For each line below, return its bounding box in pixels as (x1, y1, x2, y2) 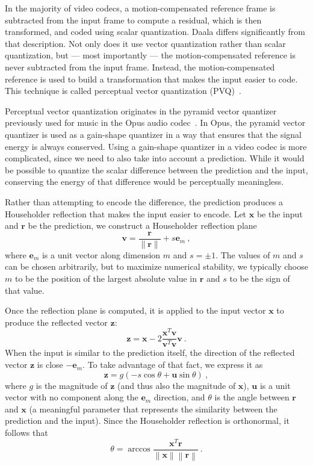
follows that (5, 426, 48, 439)
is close (37, 358, 63, 371)
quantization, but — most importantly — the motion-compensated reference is (5, 49, 296, 61)
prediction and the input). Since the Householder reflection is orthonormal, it (5, 414, 290, 427)
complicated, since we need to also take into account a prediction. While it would (5, 152, 305, 164)
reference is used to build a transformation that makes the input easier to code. (5, 72, 298, 85)
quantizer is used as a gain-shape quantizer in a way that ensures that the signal (5, 128, 302, 140)
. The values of (215, 248, 270, 261)
